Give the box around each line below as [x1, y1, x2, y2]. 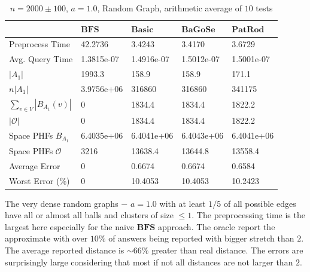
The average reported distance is [5, 243, 124, 256]
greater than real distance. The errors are [151, 243, 303, 256]
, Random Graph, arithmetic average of [97, 2, 242, 14]
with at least [159, 197, 206, 209]
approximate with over [5, 232, 88, 245]
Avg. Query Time [9, 53, 73, 65]
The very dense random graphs [5, 197, 118, 209]
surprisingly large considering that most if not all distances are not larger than [5, 255, 293, 268]
